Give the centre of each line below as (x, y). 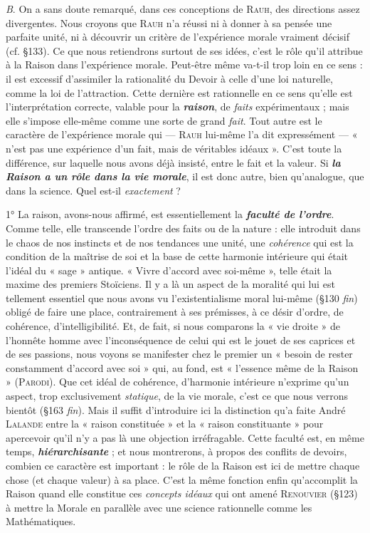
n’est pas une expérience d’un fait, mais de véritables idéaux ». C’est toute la (174, 148)
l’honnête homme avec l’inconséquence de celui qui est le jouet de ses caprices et (181, 340)
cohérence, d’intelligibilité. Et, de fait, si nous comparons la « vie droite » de (173, 326)
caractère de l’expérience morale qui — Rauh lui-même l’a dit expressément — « (182, 134)
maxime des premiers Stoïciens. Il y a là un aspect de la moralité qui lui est (170, 284)
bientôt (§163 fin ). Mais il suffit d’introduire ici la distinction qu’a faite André (176, 409)
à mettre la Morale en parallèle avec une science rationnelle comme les (159, 507)
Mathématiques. (41, 521)
